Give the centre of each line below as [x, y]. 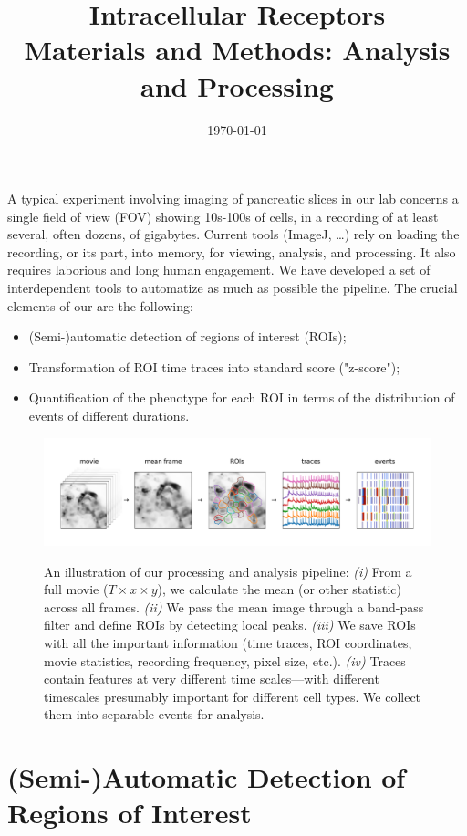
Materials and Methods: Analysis [237, 50]
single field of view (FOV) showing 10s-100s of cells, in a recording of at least [223, 216]
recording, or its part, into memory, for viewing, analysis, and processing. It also [232, 251]
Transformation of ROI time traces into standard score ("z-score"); [214, 366]
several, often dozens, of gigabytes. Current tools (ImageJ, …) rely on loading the [233, 234]
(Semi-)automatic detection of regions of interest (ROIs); [187, 336]
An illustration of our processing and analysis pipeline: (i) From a [228, 571]
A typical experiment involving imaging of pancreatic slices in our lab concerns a [233, 199]
